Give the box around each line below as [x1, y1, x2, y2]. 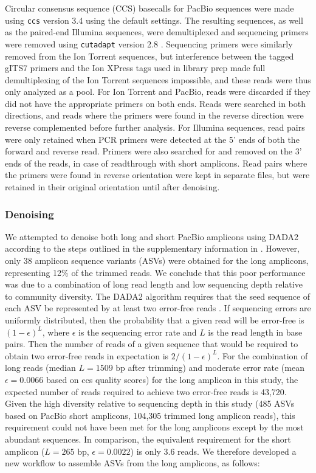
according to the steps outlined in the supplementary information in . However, [5, 242, 300, 255]
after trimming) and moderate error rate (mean [128, 361, 304, 374]
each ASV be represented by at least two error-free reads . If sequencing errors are [5, 302, 311, 314]
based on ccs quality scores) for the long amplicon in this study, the [46, 373, 298, 385]
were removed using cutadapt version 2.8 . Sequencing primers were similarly [5, 37, 293, 50]
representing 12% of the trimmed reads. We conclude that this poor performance [5, 266, 306, 278]
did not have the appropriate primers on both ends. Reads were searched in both [5, 97, 306, 109]
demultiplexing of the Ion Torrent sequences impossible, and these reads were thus [5, 73, 311, 86]
